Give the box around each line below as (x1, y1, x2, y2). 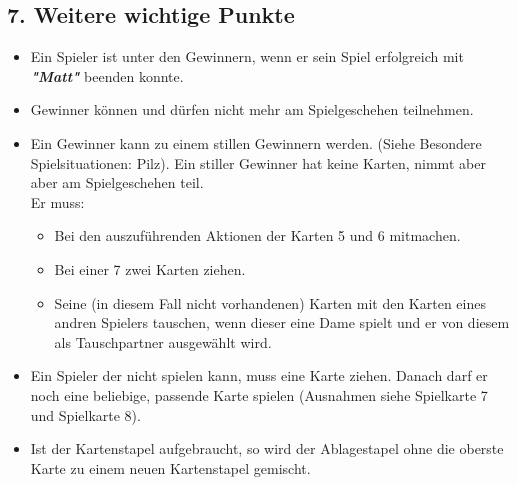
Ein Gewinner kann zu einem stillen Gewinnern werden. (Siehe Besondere (30, 132, 482, 153)
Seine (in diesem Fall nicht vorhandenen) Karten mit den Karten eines (54, 292, 486, 313)
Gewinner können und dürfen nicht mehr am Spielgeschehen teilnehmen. (30, 99, 474, 120)
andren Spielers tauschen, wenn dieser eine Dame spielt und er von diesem (54, 312, 510, 333)
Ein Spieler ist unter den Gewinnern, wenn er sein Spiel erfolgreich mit (30, 46, 464, 67)
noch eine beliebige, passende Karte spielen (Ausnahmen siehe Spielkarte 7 (30, 384, 488, 405)
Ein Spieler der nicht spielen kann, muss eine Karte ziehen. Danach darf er (30, 365, 488, 386)
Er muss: (30, 191, 85, 212)
